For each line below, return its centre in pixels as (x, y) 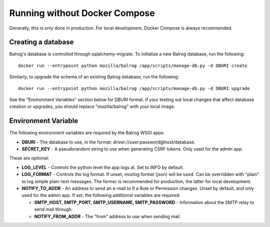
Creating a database (41, 42)
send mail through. (53, 209)
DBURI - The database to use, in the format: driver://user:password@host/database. (108, 142)
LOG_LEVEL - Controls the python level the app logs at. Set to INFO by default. (103, 167)
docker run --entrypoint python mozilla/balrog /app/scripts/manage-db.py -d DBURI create (133, 65)
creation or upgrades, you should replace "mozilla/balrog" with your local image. (92, 106)
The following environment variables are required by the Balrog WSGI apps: (87, 133)
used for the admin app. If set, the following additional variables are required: (101, 195)
